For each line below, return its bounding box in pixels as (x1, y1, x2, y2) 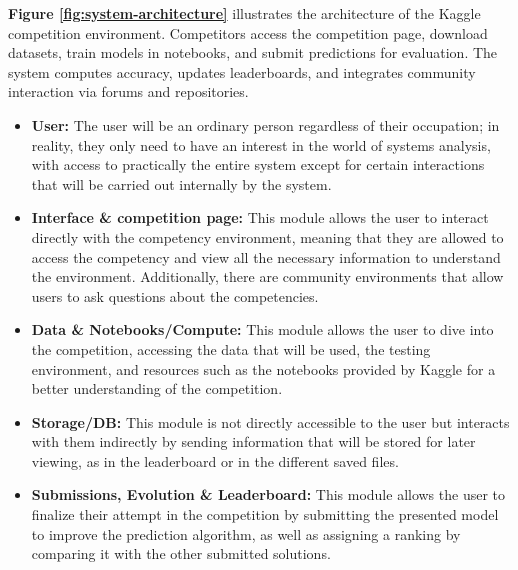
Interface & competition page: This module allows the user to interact (31, 207, 489, 228)
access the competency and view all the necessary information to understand (31, 246, 501, 267)
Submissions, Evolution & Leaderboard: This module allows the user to (31, 484, 506, 505)
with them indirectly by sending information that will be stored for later (31, 431, 476, 452)
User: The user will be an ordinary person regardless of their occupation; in (31, 114, 500, 135)
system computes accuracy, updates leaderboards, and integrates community (8, 61, 476, 82)
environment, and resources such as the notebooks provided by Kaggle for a (31, 358, 496, 379)
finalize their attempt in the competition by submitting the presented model (31, 504, 499, 525)
